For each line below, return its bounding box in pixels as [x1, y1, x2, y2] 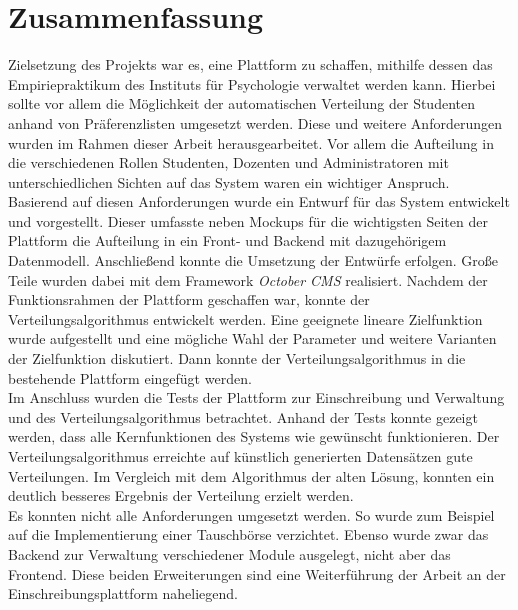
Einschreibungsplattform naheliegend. [8, 583, 238, 604]
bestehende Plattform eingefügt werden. [8, 367, 252, 388]
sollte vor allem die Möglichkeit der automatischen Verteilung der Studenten [8, 93, 475, 114]
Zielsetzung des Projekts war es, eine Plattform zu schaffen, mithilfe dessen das [8, 54, 493, 75]
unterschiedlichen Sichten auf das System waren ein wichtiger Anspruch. [8, 171, 450, 192]
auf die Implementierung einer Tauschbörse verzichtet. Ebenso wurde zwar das [8, 524, 489, 545]
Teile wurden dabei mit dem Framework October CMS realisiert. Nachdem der [8, 269, 488, 290]
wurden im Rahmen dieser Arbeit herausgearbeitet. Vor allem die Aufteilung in [8, 132, 494, 153]
